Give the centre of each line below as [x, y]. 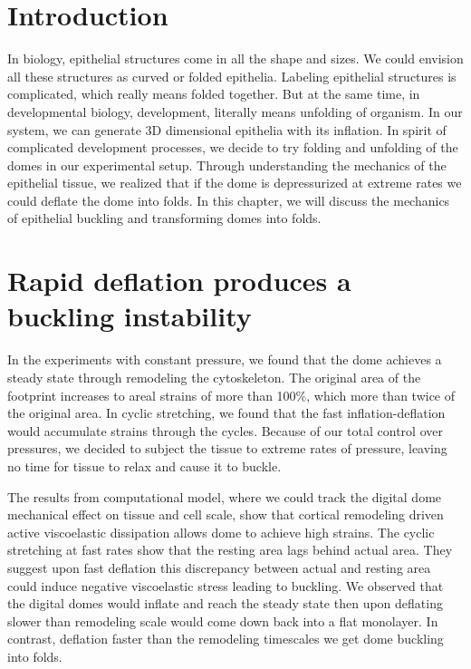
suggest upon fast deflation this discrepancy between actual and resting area [219, 567]
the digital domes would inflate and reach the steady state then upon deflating [225, 603]
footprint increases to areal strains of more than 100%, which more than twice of [231, 395]
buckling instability [130, 316]
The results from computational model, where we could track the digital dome [225, 496]
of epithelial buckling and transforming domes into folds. [164, 218]
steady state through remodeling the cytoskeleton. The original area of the [214, 377]
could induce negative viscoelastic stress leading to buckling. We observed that [226, 585]
